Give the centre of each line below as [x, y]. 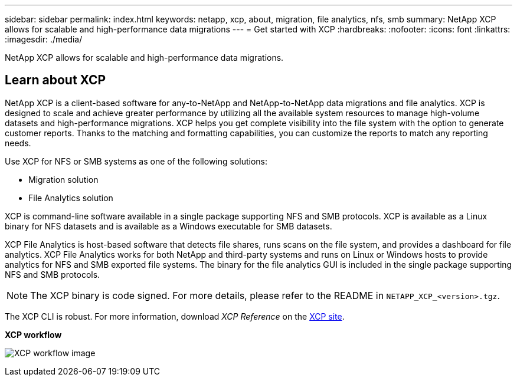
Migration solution [63, 179]
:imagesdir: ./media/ [44, 39]
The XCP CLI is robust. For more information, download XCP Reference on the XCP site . [175, 316]
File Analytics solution [71, 198]
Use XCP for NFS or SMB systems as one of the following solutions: [136, 161]
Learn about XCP [55, 80]
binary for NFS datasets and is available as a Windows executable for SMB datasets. [168, 226]
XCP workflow [33, 334]
